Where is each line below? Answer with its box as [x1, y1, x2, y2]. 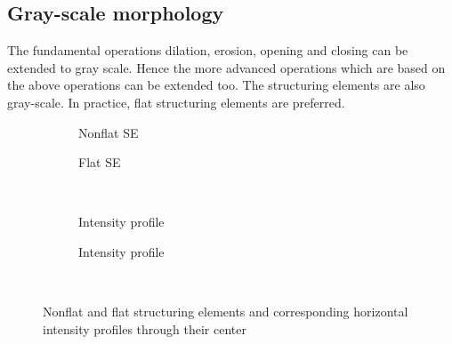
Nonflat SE [78, 123, 139, 141]
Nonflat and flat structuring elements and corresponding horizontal [43, 302, 408, 321]
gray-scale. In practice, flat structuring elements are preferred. [7, 92, 345, 111]
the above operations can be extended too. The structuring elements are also [7, 76, 425, 94]
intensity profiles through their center [43, 319, 246, 338]
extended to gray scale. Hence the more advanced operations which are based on [7, 58, 446, 76]
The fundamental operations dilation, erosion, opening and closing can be [7, 41, 408, 60]
